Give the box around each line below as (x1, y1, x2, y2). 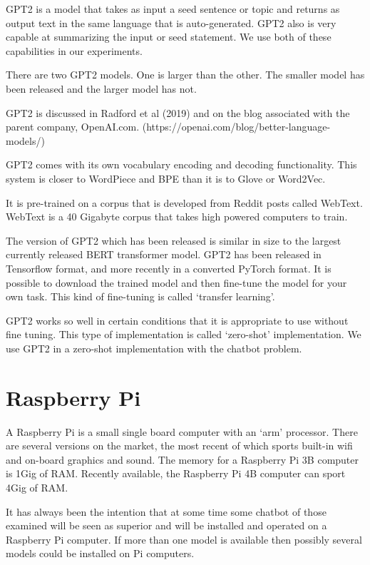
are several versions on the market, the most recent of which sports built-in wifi (6, 438, 353, 453)
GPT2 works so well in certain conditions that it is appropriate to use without (6, 312, 349, 327)
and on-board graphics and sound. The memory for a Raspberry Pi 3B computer (6, 452, 359, 467)
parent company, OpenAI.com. (6, 119, 140, 134)
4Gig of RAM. (6, 479, 68, 494)
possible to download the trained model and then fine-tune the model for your (6, 275, 347, 290)
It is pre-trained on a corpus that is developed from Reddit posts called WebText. (6, 195, 363, 210)
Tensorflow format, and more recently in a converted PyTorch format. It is (6, 260, 332, 275)
